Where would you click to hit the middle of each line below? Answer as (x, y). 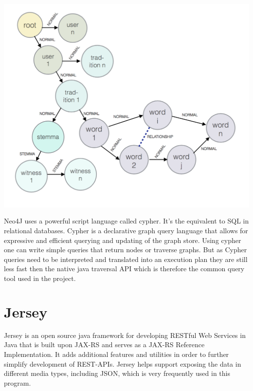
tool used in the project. (40, 278)
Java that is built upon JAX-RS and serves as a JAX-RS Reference (104, 344)
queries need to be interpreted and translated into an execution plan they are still (126, 259)
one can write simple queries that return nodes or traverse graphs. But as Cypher (126, 250)
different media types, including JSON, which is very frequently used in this (117, 373)
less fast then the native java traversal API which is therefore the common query (124, 269)
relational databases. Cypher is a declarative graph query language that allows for (126, 231)
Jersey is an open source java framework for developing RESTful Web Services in (125, 335)
